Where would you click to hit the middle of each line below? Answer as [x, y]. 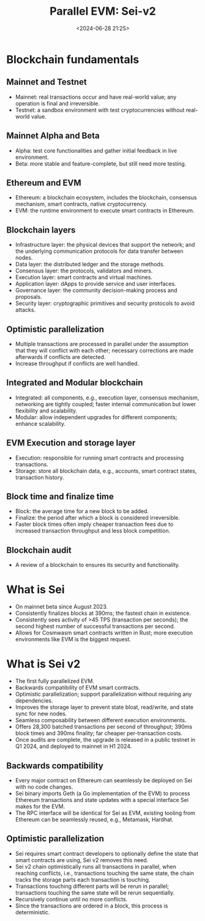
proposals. [28, 297]
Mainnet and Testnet [47, 82]
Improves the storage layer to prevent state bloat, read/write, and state [104, 707]
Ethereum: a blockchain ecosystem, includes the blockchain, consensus [106, 198]
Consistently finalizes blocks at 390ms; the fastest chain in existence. [103, 613]
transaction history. [39, 477]
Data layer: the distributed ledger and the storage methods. [90, 264]
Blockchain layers [41, 230]
